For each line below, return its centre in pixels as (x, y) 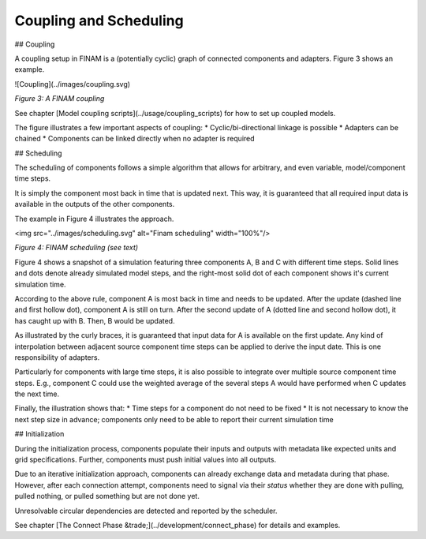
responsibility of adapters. (57, 357)
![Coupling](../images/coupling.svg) (72, 84)
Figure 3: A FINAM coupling (60, 99)
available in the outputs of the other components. (95, 204)
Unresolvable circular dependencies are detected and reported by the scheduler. (146, 511)
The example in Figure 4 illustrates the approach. (94, 219)
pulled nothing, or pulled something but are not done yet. (107, 496)
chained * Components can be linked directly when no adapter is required (135, 139)
